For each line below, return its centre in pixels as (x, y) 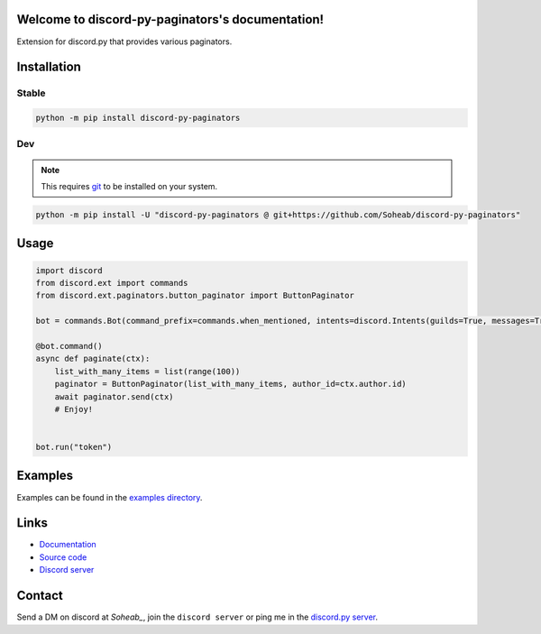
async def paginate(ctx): (93, 359)
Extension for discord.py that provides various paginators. (124, 41)
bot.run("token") (74, 447)
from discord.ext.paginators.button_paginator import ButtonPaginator (195, 296)
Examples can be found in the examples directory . (110, 497)
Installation (49, 67)
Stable (31, 93)
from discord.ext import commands (112, 283)
